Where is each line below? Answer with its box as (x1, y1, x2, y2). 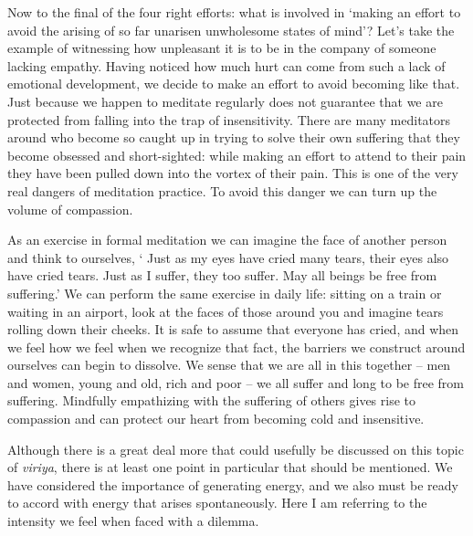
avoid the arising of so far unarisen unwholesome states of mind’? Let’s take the (7, 20, 455, 39)
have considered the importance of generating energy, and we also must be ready (7, 475, 458, 494)
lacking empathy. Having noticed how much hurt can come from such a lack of (7, 56, 446, 75)
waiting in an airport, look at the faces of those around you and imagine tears (7, 301, 444, 321)
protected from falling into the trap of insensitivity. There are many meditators (7, 110, 451, 129)
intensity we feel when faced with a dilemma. (7, 511, 259, 531)
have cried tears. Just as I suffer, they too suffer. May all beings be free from (7, 266, 437, 285)
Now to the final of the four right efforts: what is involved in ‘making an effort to (7, 3, 461, 21)
